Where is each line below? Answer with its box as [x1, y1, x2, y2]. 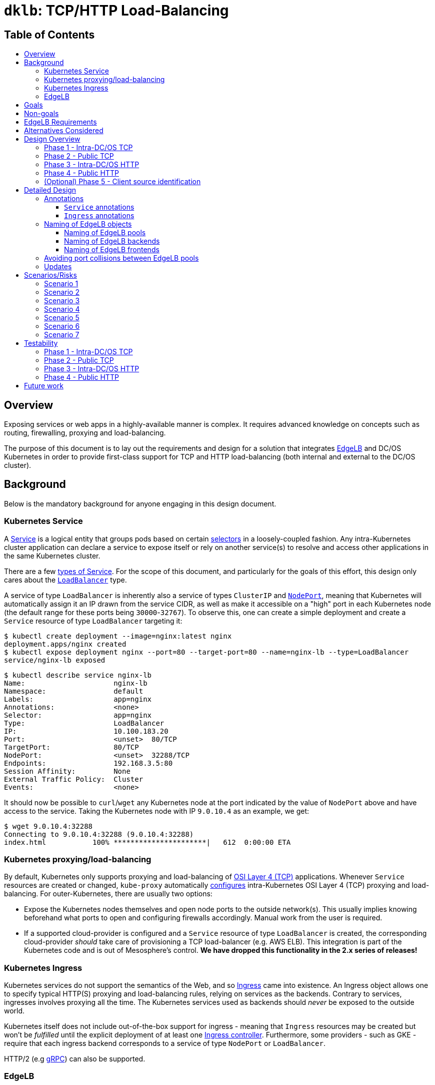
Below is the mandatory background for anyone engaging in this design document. [4, 499, 276, 508]
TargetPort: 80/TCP [4, 743, 139, 751]
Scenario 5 [44, 313, 79, 322]
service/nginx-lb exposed [4, 656, 105, 664]
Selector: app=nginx [4, 711, 152, 719]
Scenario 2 [44, 288, 79, 297]
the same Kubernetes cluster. [4, 551, 100, 560]
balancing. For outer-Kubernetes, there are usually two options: [4, 889, 212, 898]
